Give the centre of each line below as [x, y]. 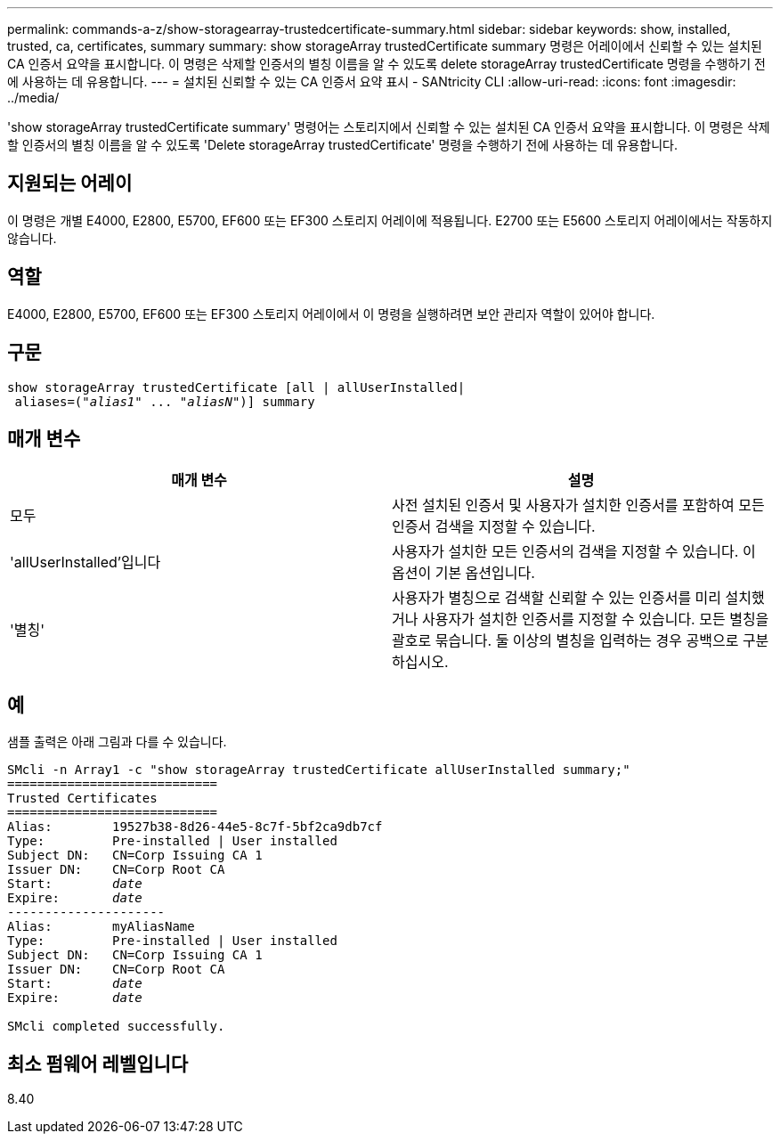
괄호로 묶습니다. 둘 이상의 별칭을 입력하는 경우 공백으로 [565, 641]
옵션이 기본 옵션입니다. [463, 573]
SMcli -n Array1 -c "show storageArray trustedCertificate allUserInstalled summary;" [319, 770]
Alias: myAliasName [101, 927]
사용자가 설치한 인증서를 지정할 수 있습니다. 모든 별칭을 [595, 619]
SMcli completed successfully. [116, 1027]
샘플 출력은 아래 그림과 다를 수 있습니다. [117, 742]
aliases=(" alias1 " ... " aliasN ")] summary [165, 401]
